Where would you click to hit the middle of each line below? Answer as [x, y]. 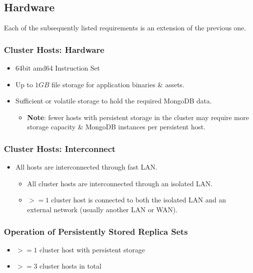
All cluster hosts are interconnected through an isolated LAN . [120, 183]
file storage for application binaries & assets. [118, 84]
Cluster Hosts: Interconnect [60, 148]
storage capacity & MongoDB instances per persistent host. [116, 127]
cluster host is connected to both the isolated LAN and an [138, 200]
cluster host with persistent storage [92, 249]
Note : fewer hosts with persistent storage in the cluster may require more [138, 117]
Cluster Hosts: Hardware [54, 49]
